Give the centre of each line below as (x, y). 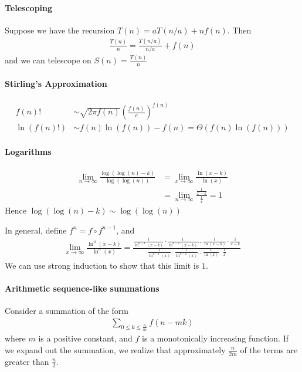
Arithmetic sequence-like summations (82, 288)
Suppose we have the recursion (60, 30)
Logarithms (28, 152)
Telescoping (29, 7)
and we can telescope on (48, 60)
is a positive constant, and (85, 338)
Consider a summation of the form (67, 311)
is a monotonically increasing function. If (215, 338)
